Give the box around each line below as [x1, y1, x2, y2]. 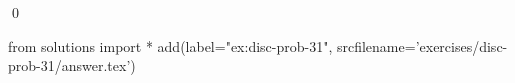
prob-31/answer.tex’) [8, 55, 136, 76]
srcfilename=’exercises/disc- [336, 35, 508, 56]
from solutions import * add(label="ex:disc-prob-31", [8, 35, 333, 56]
